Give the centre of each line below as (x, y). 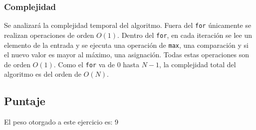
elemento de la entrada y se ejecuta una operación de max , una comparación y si (126, 45)
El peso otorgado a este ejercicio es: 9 (61, 122)
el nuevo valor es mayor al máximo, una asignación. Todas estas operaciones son (127, 55)
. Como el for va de (84, 64)
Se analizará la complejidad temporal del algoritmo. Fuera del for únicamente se (128, 25)
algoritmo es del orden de (43, 74)
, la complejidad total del (198, 64)
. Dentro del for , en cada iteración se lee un (185, 35)
